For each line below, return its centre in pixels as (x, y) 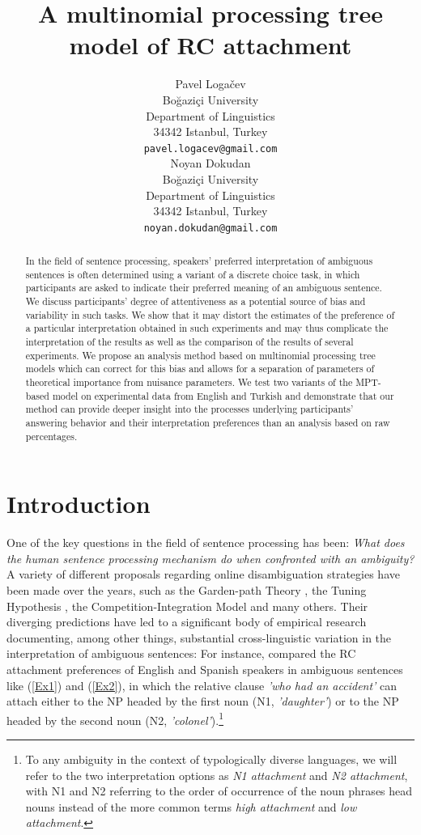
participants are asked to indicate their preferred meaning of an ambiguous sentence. (204, 288)
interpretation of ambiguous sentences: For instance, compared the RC (181, 653)
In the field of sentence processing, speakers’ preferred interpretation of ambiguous (199, 261)
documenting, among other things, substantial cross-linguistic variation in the (199, 637)
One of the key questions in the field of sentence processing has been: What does (206, 543)
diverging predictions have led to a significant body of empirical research (187, 622)
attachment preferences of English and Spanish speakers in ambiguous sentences (205, 670)
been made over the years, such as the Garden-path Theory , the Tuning (187, 590)
